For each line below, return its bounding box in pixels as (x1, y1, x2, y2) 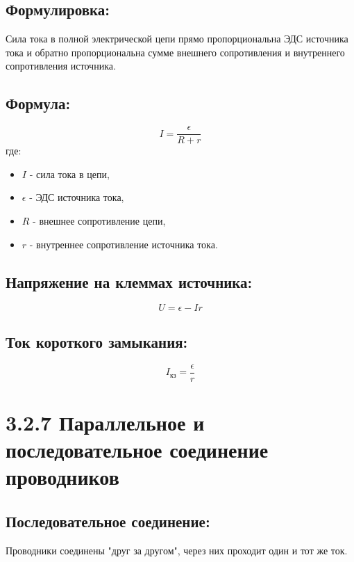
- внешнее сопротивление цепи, (33, 214, 166, 228)
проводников (6, 463, 119, 491)
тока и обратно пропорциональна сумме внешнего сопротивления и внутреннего (6, 45, 345, 59)
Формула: (6, 93, 71, 114)
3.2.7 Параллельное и (6, 408, 205, 436)
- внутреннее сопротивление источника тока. (29, 236, 218, 251)
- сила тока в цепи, (29, 166, 110, 181)
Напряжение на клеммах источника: (6, 271, 253, 292)
